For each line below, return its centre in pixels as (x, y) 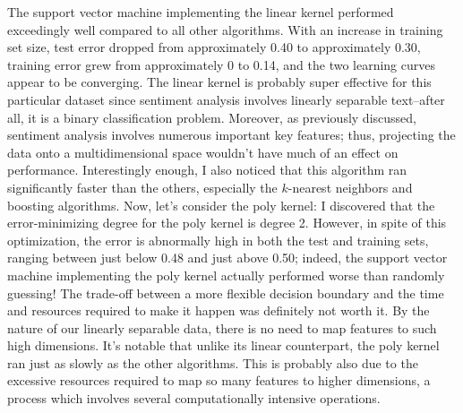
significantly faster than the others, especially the (142, 187)
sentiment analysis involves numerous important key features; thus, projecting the (231, 135)
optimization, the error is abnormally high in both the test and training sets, (218, 240)
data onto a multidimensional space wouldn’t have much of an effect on (203, 152)
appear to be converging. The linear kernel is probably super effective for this (219, 82)
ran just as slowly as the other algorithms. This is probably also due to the (213, 362)
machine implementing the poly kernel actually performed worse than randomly (226, 275)
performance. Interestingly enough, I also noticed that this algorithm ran (207, 170)
